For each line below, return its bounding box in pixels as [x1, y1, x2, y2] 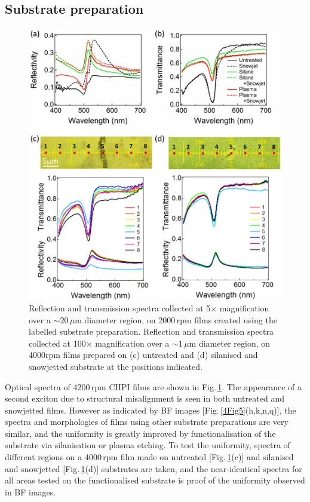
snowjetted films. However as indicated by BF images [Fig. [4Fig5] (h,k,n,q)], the [5, 403, 296, 416]
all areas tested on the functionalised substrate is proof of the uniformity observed [5, 474, 305, 486]
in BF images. [5, 485, 56, 498]
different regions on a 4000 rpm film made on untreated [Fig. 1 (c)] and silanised [5, 451, 294, 463]
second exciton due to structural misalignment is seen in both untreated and [5, 392, 284, 405]
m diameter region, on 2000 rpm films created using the [75, 313, 277, 326]
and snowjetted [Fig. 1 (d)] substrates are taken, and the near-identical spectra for [5, 462, 302, 475]
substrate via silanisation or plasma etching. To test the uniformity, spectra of [5, 439, 290, 451]
